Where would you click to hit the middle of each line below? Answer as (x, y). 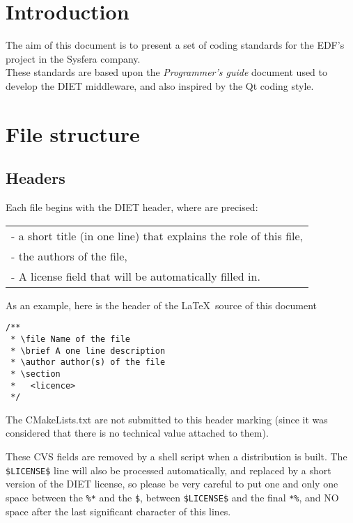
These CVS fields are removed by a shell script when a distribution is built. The (176, 456)
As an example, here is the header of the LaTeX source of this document (162, 305)
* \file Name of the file (70, 339)
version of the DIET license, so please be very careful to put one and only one (172, 484)
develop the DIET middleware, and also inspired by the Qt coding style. (160, 85)
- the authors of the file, (69, 256)
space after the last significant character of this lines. (118, 511)
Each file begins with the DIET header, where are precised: (132, 207)
